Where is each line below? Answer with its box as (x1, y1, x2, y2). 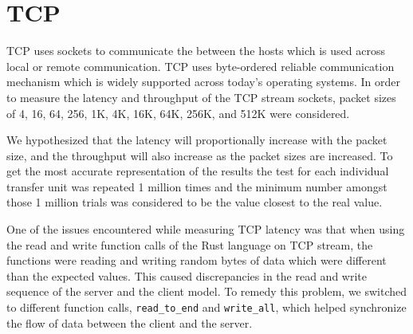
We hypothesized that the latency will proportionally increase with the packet (6, 132, 387, 148)
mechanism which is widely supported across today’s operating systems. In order (6, 73, 400, 90)
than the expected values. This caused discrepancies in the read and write (6, 267, 367, 284)
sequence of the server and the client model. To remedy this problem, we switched (6, 283, 407, 300)
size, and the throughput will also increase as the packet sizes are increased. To (6, 147, 393, 163)
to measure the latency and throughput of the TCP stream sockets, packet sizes (6, 88, 396, 105)
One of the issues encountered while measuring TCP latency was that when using (6, 221, 405, 238)
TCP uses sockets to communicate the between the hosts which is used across (6, 42, 385, 59)
